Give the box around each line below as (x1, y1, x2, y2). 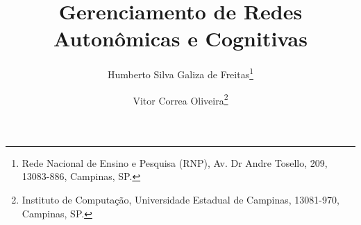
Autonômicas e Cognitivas (53, 24, 308, 53)
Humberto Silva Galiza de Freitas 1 (107, 65, 254, 81)
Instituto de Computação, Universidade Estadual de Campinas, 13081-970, (22, 192, 339, 206)
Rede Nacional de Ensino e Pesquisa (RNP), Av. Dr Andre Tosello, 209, (22, 155, 328, 170)
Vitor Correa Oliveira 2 (133, 91, 228, 107)
